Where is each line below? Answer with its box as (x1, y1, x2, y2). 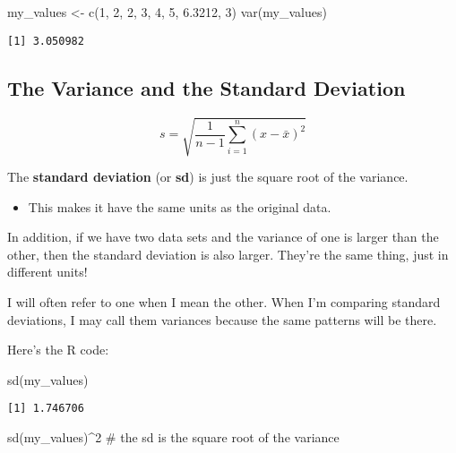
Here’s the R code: (7, 340, 109, 359)
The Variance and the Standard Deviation (7, 73, 406, 101)
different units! (7, 262, 88, 281)
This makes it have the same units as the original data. (28, 197, 331, 216)
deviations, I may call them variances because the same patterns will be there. (7, 310, 437, 329)
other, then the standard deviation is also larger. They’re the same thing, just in (7, 244, 449, 263)
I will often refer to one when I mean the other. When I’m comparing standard (7, 292, 441, 311)
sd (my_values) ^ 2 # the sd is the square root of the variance (7, 428, 340, 446)
